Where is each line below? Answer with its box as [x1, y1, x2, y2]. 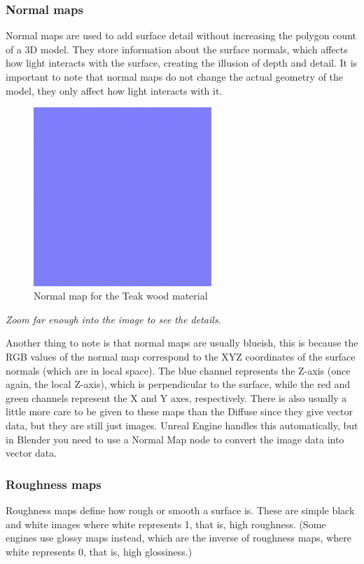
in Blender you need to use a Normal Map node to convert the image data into [6, 431, 344, 446]
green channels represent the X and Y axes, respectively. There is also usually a [6, 390, 347, 405]
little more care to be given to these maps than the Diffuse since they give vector [6, 404, 353, 419]
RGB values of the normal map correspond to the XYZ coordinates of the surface [6, 349, 356, 363]
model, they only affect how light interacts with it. [6, 83, 223, 98]
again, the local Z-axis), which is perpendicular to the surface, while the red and [6, 377, 350, 391]
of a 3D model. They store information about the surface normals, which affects [6, 41, 348, 56]
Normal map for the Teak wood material [34, 288, 208, 303]
